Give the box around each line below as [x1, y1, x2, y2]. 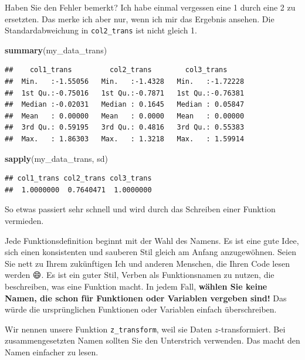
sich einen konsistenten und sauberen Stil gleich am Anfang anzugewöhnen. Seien [5, 246, 296, 258]
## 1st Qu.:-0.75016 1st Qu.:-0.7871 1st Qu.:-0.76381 [5, 89, 245, 97]
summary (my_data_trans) [5, 43, 107, 56]
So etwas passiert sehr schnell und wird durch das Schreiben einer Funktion [5, 203, 276, 215]
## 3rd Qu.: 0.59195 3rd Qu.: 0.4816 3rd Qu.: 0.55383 [5, 123, 245, 132]
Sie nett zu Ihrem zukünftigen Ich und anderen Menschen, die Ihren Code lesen [5, 257, 290, 269]
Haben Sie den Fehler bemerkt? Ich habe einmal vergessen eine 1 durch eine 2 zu [5, 1, 296, 13]
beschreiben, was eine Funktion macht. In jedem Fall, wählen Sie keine [5, 280, 267, 292]
